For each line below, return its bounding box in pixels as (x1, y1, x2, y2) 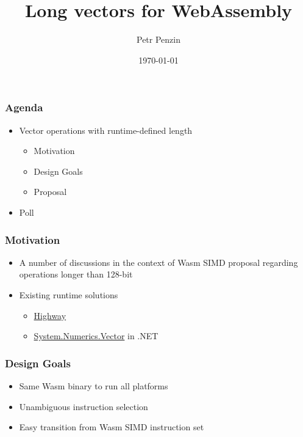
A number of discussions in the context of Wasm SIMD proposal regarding (19, 255, 298, 268)
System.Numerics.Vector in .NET (34, 329, 159, 342)
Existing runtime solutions (19, 288, 118, 301)
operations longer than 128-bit (19, 268, 133, 281)
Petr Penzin (137, 33, 180, 46)
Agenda (5, 100, 43, 115)
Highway (34, 309, 66, 321)
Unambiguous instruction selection (19, 400, 148, 413)
